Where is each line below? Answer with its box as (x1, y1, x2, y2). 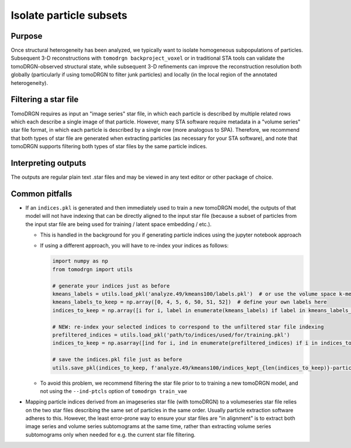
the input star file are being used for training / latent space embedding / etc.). (25, 220, 212, 228)
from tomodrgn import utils (52, 266, 133, 272)
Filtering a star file (11, 94, 79, 105)
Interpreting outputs (11, 158, 87, 168)
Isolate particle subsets (11, 9, 128, 22)
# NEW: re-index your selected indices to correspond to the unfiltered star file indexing (52, 323, 324, 330)
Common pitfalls (11, 189, 73, 199)
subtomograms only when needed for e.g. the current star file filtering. (25, 431, 196, 438)
